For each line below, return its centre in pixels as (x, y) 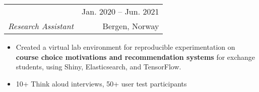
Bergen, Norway (131, 26)
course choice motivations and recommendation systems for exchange (136, 57)
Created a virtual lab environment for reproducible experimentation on (125, 47)
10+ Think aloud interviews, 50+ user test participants (101, 83)
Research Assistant (41, 26)
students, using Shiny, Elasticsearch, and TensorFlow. (99, 67)
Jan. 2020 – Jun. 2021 (120, 11)
